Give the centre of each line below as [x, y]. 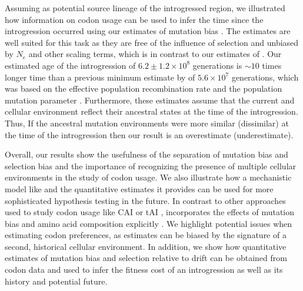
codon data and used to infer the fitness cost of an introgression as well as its [144, 270]
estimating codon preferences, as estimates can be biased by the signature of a [146, 235]
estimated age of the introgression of [70, 65]
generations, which [265, 77]
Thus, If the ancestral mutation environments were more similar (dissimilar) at [147, 123]
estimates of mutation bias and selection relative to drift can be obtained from [146, 258]
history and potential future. [56, 281]
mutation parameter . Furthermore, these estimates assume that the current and [150, 100]
